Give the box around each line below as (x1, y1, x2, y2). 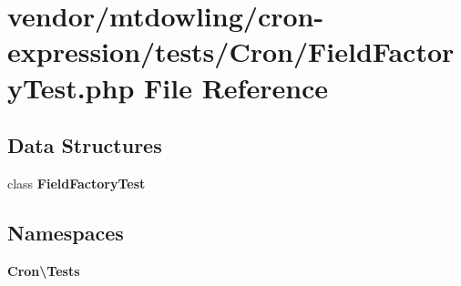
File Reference (144, 68, 329, 106)
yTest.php (7, 68, 135, 106)
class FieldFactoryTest (7, 173, 146, 192)
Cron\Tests (7, 260, 80, 280)
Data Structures (7, 131, 162, 159)
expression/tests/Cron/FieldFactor (7, 33, 455, 70)
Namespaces (7, 218, 124, 246)
